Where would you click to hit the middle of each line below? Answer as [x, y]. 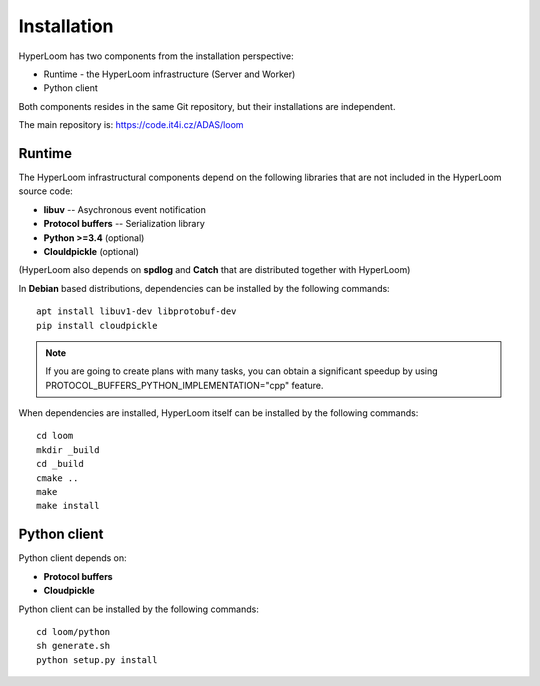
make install [68, 506]
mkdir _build [68, 449]
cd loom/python [73, 631]
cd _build [60, 464]
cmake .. [57, 478]
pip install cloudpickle [97, 325]
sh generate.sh [73, 646]
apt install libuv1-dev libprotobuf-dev [136, 311]
